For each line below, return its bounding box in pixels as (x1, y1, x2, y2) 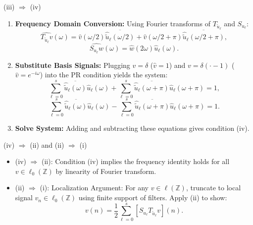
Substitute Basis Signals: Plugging (15, 59, 130, 70)
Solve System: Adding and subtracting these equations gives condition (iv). (15, 123, 250, 133)
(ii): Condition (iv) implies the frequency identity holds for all (42, 156, 230, 167)
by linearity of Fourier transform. (55, 166, 156, 176)
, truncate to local (186, 182, 241, 193)
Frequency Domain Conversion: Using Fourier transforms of (15, 18, 210, 28)
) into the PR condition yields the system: (40, 69, 168, 80)
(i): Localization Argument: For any (40, 182, 149, 193)
